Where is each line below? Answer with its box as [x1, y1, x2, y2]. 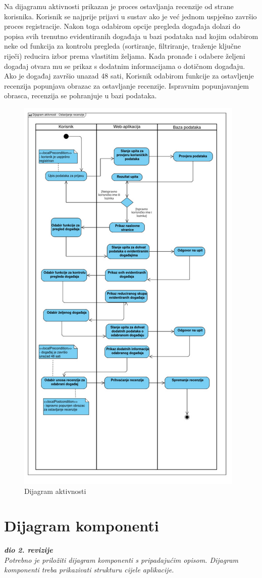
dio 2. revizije [4, 545, 53, 555]
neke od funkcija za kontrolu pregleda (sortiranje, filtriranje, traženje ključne [4, 41, 241, 51]
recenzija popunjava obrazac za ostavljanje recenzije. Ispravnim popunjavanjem [4, 80, 249, 91]
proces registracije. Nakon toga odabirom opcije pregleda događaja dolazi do [4, 21, 240, 31]
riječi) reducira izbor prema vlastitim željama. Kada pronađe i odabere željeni [4, 50, 245, 61]
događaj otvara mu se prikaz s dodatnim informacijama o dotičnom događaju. [4, 60, 245, 71]
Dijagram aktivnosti [24, 485, 86, 496]
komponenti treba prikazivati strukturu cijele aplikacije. [4, 564, 174, 575]
